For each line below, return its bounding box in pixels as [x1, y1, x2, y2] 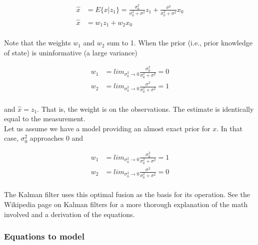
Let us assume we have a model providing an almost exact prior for [4, 123, 210, 133]
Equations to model [4, 230, 84, 243]
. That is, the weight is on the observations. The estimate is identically [37, 103, 254, 114]
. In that [216, 123, 242, 133]
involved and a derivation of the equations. [4, 209, 135, 219]
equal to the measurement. [4, 113, 85, 124]
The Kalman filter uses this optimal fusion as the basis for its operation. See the [4, 189, 250, 200]
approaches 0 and [29, 133, 83, 143]
